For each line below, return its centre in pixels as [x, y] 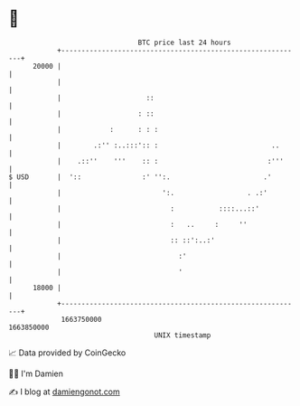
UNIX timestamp [183, 335]
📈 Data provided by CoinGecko [67, 353]
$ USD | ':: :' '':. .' [140, 177]
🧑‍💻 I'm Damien [36, 373]
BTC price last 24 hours [184, 42]
